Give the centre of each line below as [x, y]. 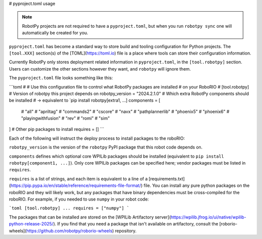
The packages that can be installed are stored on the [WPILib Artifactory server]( [90, 217]
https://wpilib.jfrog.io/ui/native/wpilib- [208, 217]
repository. [126, 231]
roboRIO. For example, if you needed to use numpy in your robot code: [79, 199]
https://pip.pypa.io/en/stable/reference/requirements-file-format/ [76, 185]
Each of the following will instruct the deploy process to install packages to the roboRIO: [97, 138]
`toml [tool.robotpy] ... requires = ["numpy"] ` [69, 208]
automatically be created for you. [55, 33]
